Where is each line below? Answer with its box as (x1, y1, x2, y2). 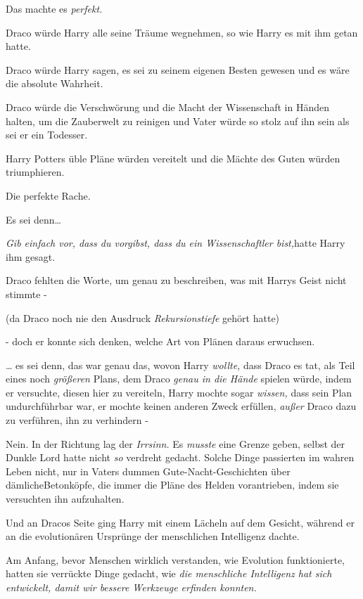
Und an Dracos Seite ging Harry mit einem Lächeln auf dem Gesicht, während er (6, 515, 355, 529)
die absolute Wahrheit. (6, 76, 103, 91)
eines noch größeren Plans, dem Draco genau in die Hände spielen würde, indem (6, 371, 352, 386)
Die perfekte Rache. (6, 188, 91, 202)
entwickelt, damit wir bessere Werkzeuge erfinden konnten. (6, 580, 257, 594)
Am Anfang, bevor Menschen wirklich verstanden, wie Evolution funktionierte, (6, 552, 345, 567)
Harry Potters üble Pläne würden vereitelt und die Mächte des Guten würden (6, 150, 340, 165)
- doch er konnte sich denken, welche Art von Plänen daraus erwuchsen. (6, 334, 315, 349)
